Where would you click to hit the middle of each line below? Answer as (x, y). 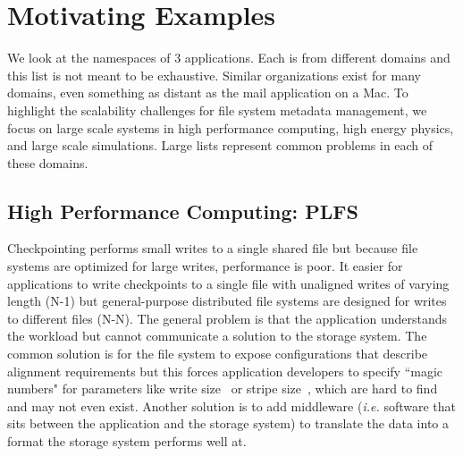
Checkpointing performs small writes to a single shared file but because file (213, 248)
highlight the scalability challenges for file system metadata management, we (217, 110)
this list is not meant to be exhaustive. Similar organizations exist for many (214, 75)
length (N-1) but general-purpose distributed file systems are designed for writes (227, 301)
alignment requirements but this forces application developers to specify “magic (225, 371)
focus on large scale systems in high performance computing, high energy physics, (231, 127)
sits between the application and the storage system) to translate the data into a (228, 423)
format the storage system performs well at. (127, 441)
